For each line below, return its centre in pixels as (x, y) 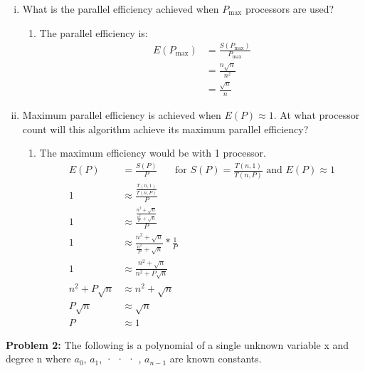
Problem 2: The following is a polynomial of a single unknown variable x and (178, 344)
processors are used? (290, 9)
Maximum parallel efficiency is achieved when (122, 115)
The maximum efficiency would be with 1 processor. (153, 153)
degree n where (38, 359)
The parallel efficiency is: (94, 32)
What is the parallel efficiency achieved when (121, 9)
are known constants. (216, 359)
